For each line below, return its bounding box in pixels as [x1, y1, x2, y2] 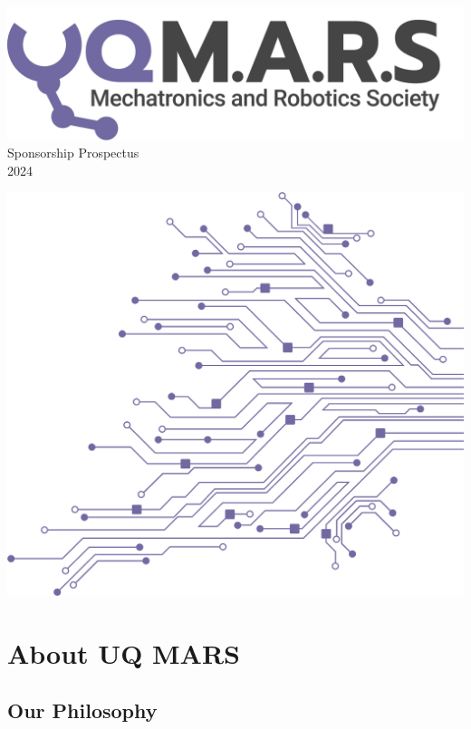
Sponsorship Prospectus [7, 143, 139, 162]
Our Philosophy [7, 696, 158, 724]
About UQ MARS [7, 634, 241, 671]
